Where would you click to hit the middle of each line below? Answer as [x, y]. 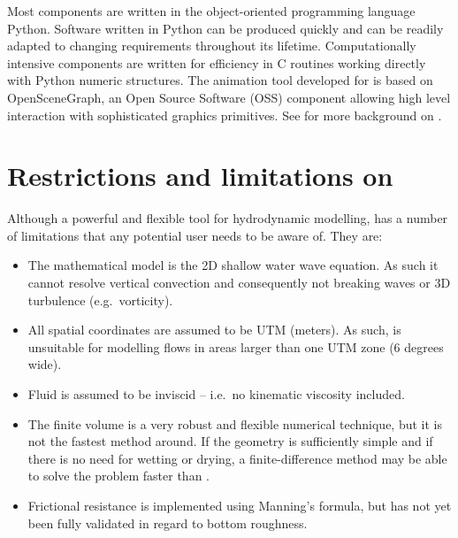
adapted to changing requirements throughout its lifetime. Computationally [212, 46]
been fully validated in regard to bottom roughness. [168, 523]
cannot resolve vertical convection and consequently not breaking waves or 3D [239, 283]
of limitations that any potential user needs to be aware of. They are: [195, 235]
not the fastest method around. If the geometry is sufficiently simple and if [230, 441]
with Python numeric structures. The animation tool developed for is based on [220, 80]
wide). [45, 364]
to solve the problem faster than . [118, 476]
